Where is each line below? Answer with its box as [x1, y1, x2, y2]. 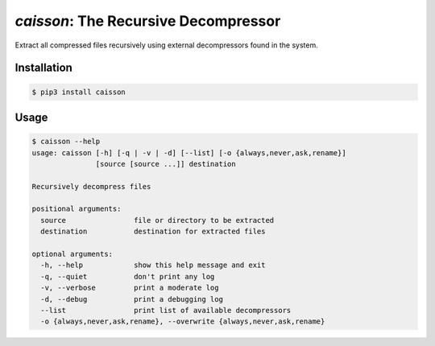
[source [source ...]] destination [95, 159, 237, 168]
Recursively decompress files [31, 182, 151, 191]
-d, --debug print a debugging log [40, 295, 223, 303]
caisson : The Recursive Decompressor [14, 12, 281, 30]
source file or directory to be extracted [40, 216, 275, 224]
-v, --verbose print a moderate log [40, 283, 219, 293]
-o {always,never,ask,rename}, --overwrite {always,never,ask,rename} [40, 317, 325, 326]
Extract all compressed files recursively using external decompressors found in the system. [14, 40, 318, 50]
